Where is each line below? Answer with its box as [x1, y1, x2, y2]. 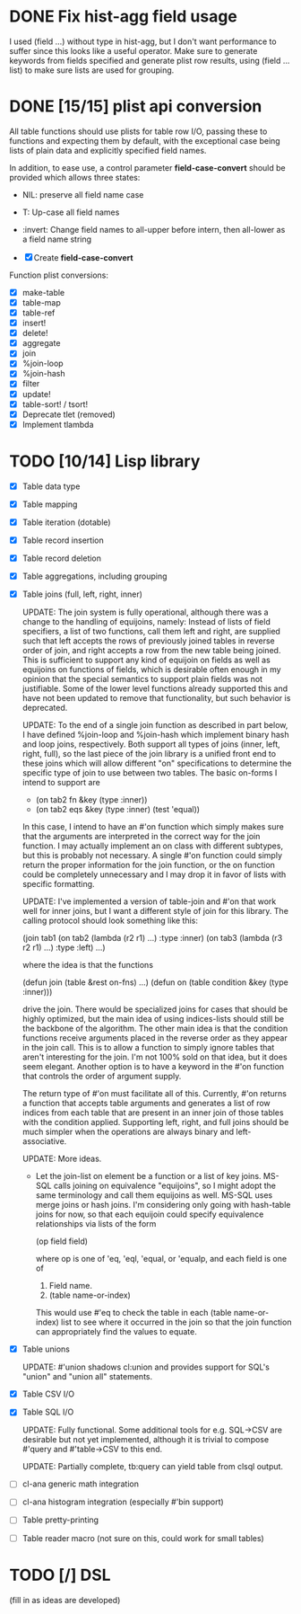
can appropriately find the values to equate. [35, 1326, 197, 1337]
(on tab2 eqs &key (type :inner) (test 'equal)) [35, 804, 200, 815]
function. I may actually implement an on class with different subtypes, [21, 840, 284, 851]
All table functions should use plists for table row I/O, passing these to [9, 126, 268, 137]
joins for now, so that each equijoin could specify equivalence [35, 1209, 264, 1219]
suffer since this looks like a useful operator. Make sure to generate [9, 45, 258, 56]
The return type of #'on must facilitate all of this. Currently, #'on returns [21, 1088, 287, 1099]
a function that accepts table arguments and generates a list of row [21, 1098, 271, 1109]
